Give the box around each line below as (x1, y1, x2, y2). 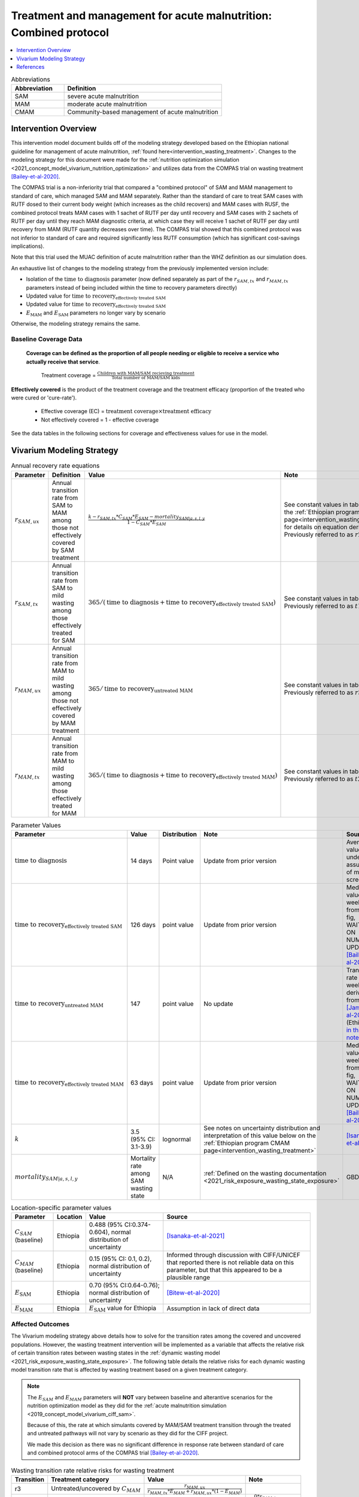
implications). (11, 243, 45, 250)
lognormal (162, 1135, 191, 1143)
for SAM (51, 636, 75, 644)
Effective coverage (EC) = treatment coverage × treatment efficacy (41, 408, 212, 415)
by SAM (51, 546, 74, 554)
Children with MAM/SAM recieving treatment (97, 371, 194, 377)
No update (203, 999, 233, 1008)
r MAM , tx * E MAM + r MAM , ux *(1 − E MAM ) (147, 1488, 242, 1495)
